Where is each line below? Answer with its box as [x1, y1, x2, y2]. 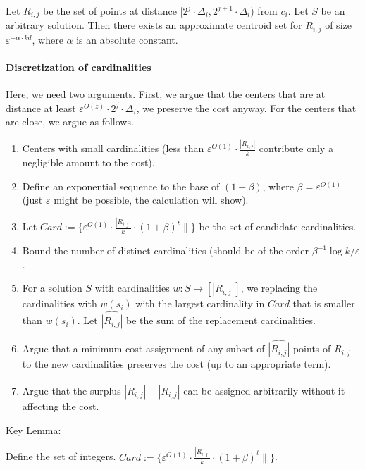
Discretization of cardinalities [6, 60, 151, 75]
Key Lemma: [6, 422, 61, 437]
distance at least [6, 100, 76, 115]
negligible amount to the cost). [22, 155, 155, 170]
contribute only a [259, 141, 333, 156]
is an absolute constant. [76, 32, 178, 47]
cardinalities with [22, 296, 97, 311]
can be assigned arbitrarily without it [183, 383, 345, 398]
